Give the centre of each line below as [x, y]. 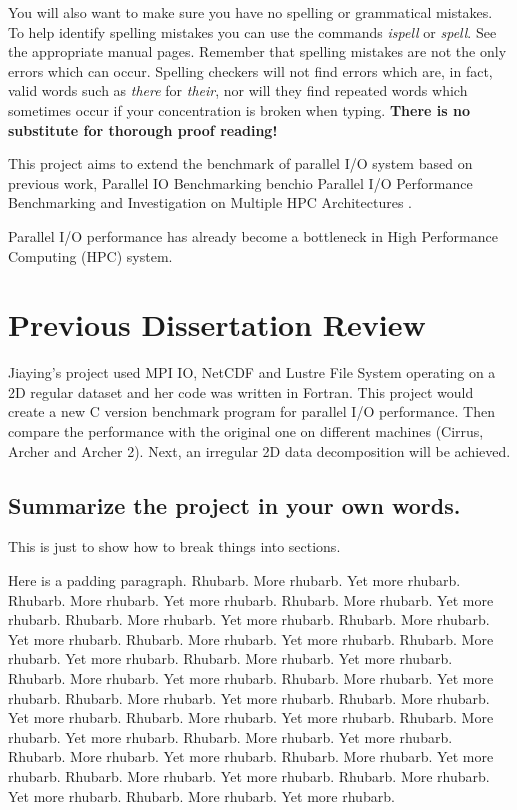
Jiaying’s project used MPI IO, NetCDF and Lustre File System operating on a [252, 372]
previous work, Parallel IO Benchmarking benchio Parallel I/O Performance [240, 182]
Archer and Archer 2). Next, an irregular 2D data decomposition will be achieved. [259, 450]
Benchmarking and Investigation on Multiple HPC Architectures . [210, 202]
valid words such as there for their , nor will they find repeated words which [238, 90]
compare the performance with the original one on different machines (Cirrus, [246, 431]
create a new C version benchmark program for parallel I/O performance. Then [251, 411]
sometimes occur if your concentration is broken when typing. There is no [239, 109]
